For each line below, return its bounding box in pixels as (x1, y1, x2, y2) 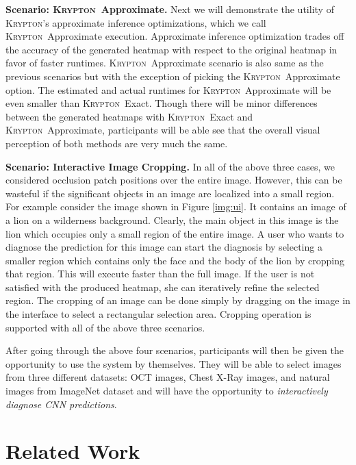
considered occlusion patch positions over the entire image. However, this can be (5, 173, 342, 187)
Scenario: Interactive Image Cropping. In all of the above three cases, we (5, 159, 335, 173)
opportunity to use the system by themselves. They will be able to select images (5, 356, 342, 370)
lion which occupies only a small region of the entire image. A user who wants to (5, 226, 344, 240)
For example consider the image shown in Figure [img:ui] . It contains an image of (5, 199, 346, 214)
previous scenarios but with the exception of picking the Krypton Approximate (5, 68, 340, 83)
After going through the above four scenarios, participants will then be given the (5, 343, 344, 357)
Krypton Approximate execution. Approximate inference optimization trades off (5, 29, 344, 43)
